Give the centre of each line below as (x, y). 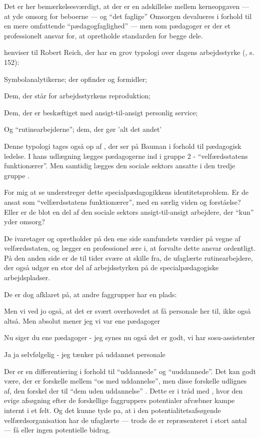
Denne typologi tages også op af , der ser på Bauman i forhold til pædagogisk (123, 146)
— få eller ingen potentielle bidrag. (57, 430)
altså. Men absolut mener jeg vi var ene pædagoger (82, 320)
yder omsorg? (24, 221)
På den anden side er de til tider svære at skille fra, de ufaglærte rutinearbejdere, (128, 257)
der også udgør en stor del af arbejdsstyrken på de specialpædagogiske (111, 267)
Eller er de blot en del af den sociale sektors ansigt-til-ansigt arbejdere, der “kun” (129, 212)
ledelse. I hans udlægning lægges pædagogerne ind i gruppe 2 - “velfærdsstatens (126, 156)
